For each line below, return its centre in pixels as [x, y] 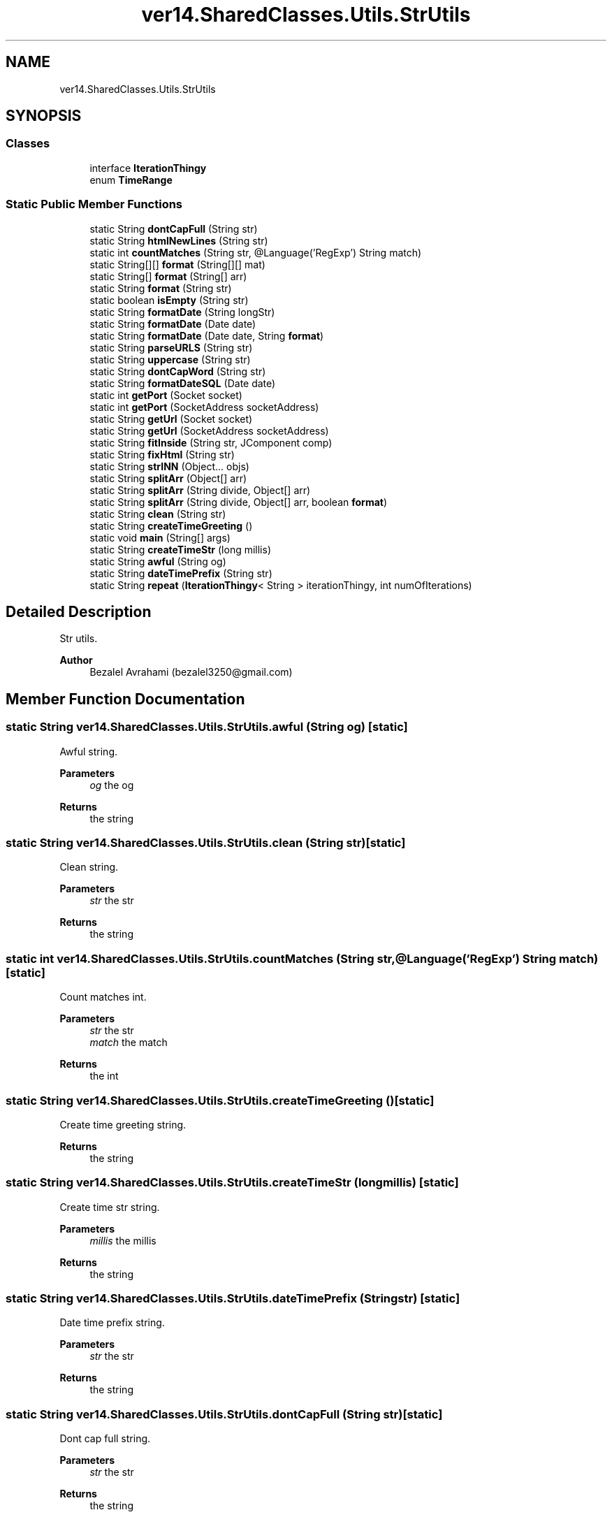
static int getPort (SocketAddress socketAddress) [204, 407]
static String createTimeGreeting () [171, 525]
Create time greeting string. [123, 1124]
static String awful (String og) [158, 561]
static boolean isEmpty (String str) [169, 300]
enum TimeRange [131, 180]
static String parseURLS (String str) [171, 347]
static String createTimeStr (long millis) [180, 549]
